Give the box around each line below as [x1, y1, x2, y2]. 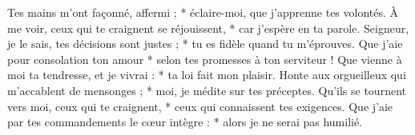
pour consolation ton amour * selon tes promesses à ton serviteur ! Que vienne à [7, 50, 402, 67]
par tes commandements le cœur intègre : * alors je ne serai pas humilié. [7, 113, 363, 130]
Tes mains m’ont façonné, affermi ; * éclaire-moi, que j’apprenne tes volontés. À [7, 4, 399, 20]
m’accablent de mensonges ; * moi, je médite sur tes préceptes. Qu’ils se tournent [7, 81, 406, 98]
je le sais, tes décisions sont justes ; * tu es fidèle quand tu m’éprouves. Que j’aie [7, 35, 403, 52]
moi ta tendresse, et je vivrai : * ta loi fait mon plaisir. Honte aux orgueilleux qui [7, 66, 406, 83]
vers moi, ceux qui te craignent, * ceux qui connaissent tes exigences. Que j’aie [7, 97, 393, 114]
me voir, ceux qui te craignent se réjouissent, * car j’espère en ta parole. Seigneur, [7, 19, 409, 36]
